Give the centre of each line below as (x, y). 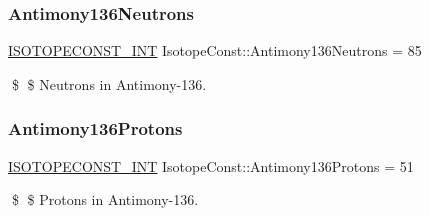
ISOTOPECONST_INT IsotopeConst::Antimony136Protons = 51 (211, 165)
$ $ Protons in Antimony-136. (105, 199)
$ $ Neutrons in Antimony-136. (109, 83)
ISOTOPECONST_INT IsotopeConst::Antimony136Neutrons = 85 (215, 50)
